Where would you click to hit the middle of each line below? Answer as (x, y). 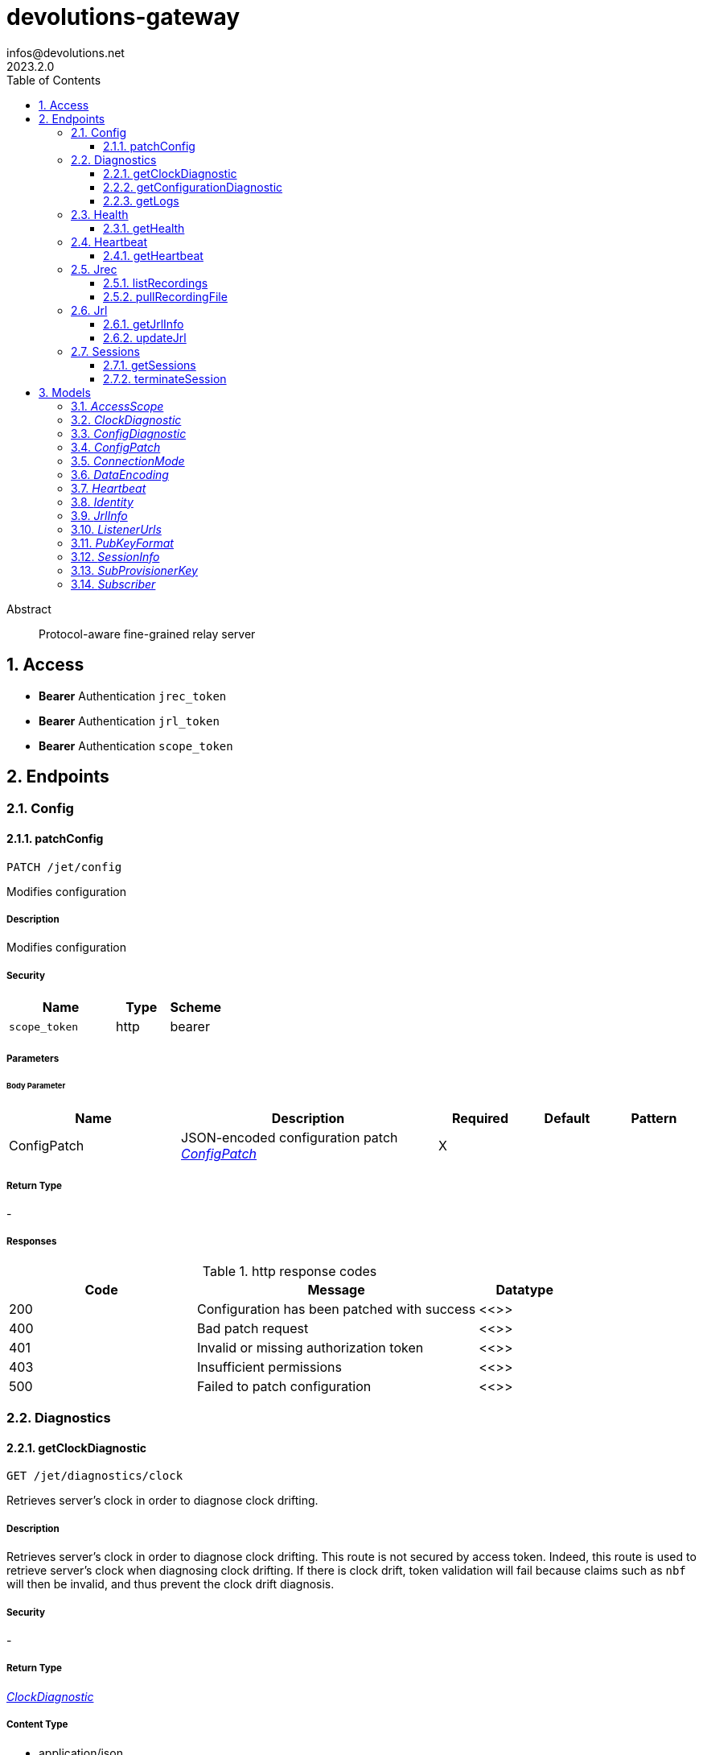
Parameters (33, 1058)
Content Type (37, 1725)
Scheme (196, 1008)
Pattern (654, 1119)
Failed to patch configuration (284, 1386)
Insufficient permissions (269, 1367)
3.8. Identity (102, 502)
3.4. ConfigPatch (116, 447)
